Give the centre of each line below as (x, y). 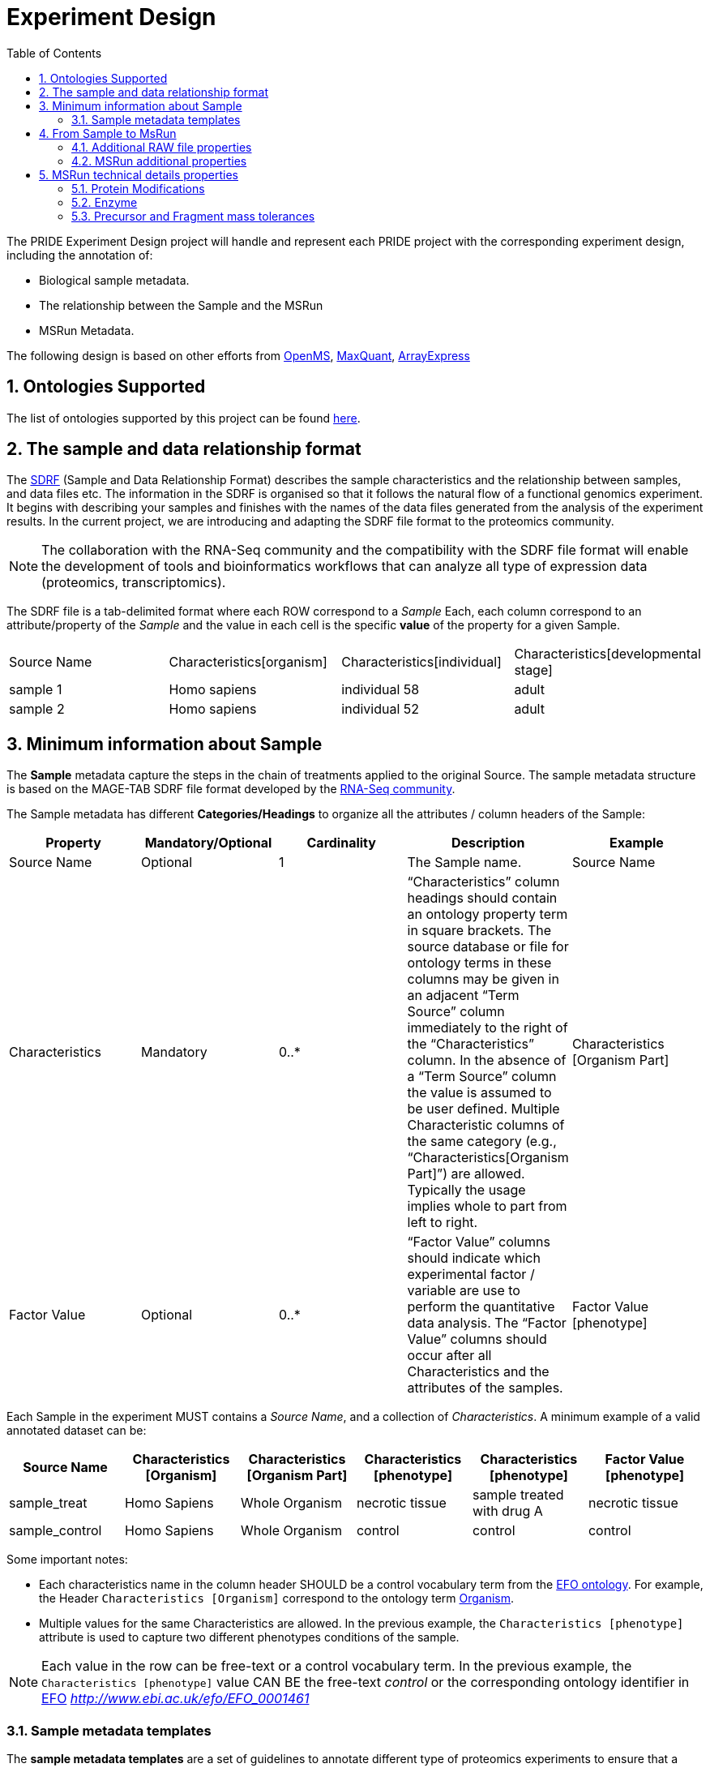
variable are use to (464, 1291)
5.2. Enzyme (105, 202)
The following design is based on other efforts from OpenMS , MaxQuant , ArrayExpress (238, 355)
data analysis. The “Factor (487, 1323)
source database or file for (488, 947)
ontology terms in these (479, 963)
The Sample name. (464, 863)
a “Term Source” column (482, 1077)
